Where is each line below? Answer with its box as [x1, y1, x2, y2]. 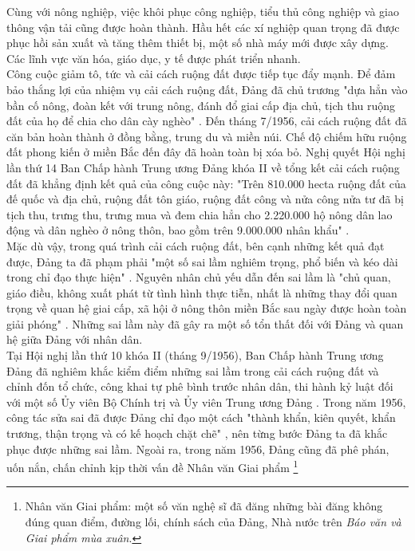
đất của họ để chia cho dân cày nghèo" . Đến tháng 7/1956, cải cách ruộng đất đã [6, 112, 407, 129]
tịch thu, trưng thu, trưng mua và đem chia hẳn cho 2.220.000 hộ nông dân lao [6, 206, 393, 222]
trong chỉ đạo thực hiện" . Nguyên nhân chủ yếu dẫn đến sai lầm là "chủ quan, [6, 269, 391, 285]
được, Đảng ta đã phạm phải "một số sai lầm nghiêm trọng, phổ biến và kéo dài [6, 253, 398, 270]
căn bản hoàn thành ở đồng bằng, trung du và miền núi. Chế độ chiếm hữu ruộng [6, 128, 407, 144]
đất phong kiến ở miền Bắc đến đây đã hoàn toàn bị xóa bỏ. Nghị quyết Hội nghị [6, 144, 405, 160]
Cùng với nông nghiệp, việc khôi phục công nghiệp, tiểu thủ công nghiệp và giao [6, 3, 399, 19]
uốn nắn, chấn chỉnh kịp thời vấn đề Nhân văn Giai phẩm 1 [6, 457, 298, 475]
